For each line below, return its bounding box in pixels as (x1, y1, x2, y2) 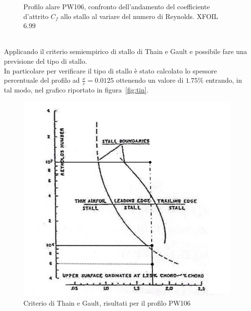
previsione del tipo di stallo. (4, 55, 87, 66)
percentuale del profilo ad (4, 75, 80, 85)
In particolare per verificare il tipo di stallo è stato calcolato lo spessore (4, 65, 217, 75)
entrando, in (206, 75, 242, 85)
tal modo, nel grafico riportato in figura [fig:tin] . (4, 84, 149, 94)
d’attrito (23, 11, 49, 21)
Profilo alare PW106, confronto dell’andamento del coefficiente (23, 1, 210, 11)
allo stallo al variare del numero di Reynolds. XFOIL (60, 11, 218, 21)
